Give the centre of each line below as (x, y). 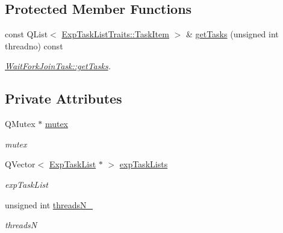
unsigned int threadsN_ (49, 204)
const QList (26, 34)
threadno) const (34, 45)
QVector (20, 164)
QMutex (20, 124)
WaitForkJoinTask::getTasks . (58, 66)
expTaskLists (144, 164)
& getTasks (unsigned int (232, 34)
